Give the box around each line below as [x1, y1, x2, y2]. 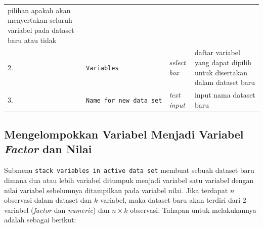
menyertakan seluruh [8, 15, 72, 25]
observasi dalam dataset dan [4, 195, 92, 205]
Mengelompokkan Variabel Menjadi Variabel [4, 126, 244, 142]
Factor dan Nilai [4, 141, 92, 157]
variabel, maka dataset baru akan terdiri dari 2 [100, 195, 246, 205]
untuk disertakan [194, 67, 247, 77]
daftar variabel [194, 47, 240, 58]
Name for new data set [86, 97, 162, 104]
